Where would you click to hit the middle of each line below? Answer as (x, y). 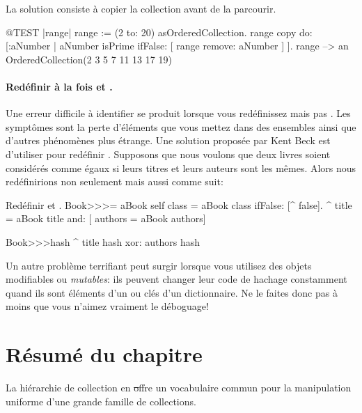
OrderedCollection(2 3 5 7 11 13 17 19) (89, 59)
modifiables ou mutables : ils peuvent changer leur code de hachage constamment (176, 279)
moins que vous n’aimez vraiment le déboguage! (107, 306)
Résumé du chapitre (104, 354)
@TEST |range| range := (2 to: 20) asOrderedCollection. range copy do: (159, 32)
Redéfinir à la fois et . (59, 86)
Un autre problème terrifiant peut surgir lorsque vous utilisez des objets (159, 265)
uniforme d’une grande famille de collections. (101, 401)
